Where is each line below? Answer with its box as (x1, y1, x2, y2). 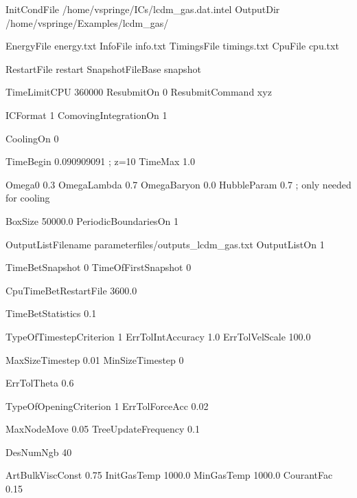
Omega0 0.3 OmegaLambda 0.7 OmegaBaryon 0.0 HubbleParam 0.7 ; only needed (5, 177, 352, 191)
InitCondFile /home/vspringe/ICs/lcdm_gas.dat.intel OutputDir (5, 2, 280, 16)
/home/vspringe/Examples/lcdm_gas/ (5, 15, 169, 30)
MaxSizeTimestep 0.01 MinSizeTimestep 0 (5, 352, 184, 367)
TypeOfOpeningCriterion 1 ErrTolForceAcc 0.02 (5, 398, 209, 413)
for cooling (5, 191, 50, 205)
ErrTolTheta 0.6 (5, 376, 74, 390)
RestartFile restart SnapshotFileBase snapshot (5, 61, 201, 76)
